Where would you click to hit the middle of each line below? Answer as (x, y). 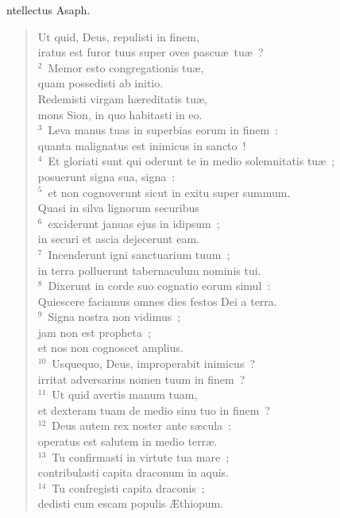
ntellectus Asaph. (48, 10)
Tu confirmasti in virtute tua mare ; (141, 456)
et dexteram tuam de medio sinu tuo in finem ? (154, 410)
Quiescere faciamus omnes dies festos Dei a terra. (157, 301)
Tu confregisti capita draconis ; (128, 487)
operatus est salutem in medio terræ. (127, 441)
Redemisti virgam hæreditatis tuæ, (122, 98)
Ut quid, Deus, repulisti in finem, (118, 36)
